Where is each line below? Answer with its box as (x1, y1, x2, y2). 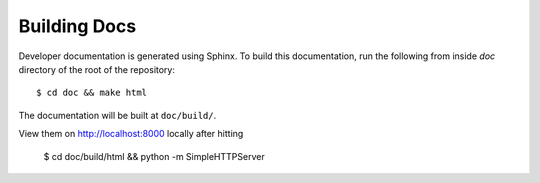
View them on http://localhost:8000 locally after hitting (18, 128, 244, 140)
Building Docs (18, 15, 137, 37)
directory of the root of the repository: (18, 63, 175, 75)
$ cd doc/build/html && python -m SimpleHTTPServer (43, 150, 265, 162)
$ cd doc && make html (36, 87, 148, 99)
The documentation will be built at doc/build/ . (18, 109, 217, 121)
